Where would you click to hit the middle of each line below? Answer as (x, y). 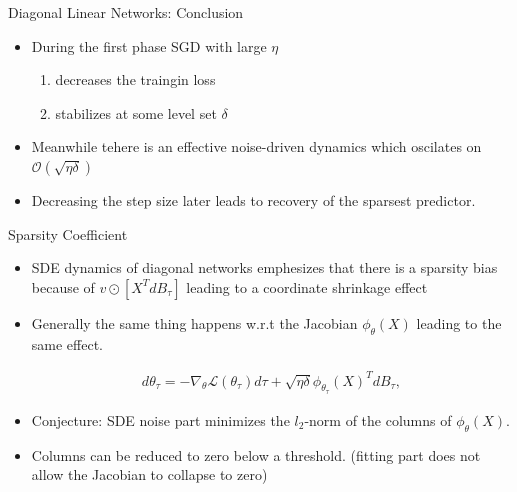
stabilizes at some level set (136, 112)
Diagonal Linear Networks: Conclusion (126, 12)
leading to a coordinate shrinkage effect (307, 286)
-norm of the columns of (378, 419)
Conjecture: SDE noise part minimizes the (160, 419)
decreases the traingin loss (135, 79)
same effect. (67, 343)
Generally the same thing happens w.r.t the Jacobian (194, 322)
